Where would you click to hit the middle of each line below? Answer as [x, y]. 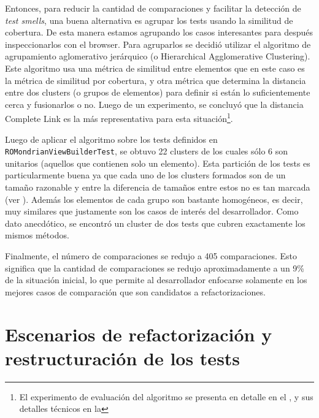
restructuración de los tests [123, 358]
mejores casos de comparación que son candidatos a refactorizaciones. [135, 291]
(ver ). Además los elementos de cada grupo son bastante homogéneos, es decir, [154, 199]
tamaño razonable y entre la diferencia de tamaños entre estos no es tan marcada [158, 187]
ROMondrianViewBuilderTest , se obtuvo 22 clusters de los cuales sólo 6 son [147, 151]
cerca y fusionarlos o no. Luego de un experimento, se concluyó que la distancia [154, 104]
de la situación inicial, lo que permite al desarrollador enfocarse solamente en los [156, 280]
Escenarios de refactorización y [139, 334]
